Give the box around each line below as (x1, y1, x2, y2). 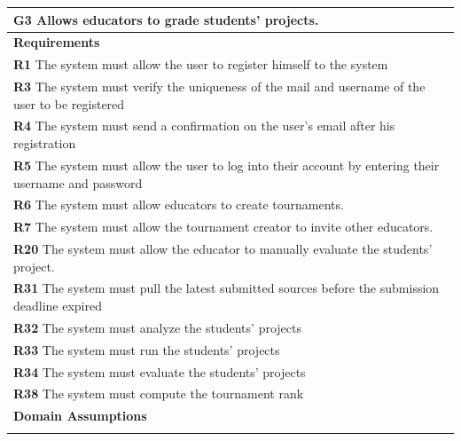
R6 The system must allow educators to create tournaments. (13, 195, 344, 214)
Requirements (13, 33, 100, 51)
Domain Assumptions (13, 406, 147, 425)
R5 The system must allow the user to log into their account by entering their (13, 155, 440, 174)
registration (13, 134, 76, 153)
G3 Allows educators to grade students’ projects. (13, 10, 319, 28)
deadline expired (13, 296, 103, 315)
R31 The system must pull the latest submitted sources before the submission (13, 279, 440, 297)
